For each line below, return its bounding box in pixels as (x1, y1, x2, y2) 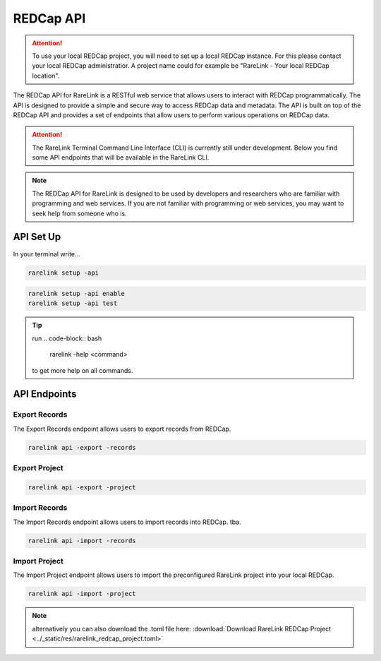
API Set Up (13, 231, 61, 243)
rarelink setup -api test (28, 299, 118, 307)
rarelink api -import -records (28, 537, 137, 544)
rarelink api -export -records (28, 443, 137, 451)
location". (32, 71, 60, 80)
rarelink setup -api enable (28, 290, 125, 298)
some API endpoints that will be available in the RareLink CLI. (32, 153, 210, 162)
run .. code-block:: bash (32, 334, 102, 343)
